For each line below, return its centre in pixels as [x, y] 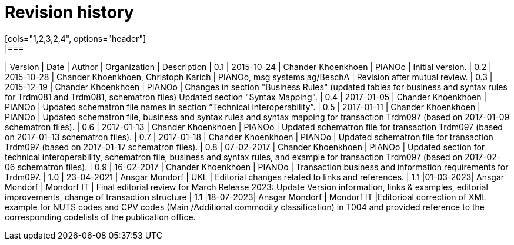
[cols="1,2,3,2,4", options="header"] [76, 38]
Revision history [69, 12]
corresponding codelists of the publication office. [100, 217]
